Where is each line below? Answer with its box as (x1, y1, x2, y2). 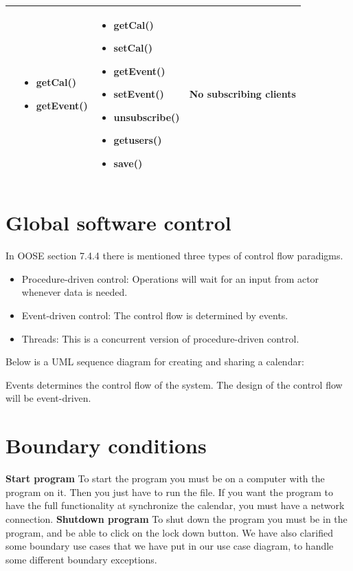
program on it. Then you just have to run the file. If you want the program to (5, 484, 334, 499)
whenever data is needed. (21, 285, 128, 299)
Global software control (5, 208, 231, 237)
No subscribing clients (189, 87, 296, 101)
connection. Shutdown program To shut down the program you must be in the (5, 511, 348, 526)
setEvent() (113, 87, 164, 101)
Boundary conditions (5, 431, 207, 460)
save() (113, 156, 143, 171)
